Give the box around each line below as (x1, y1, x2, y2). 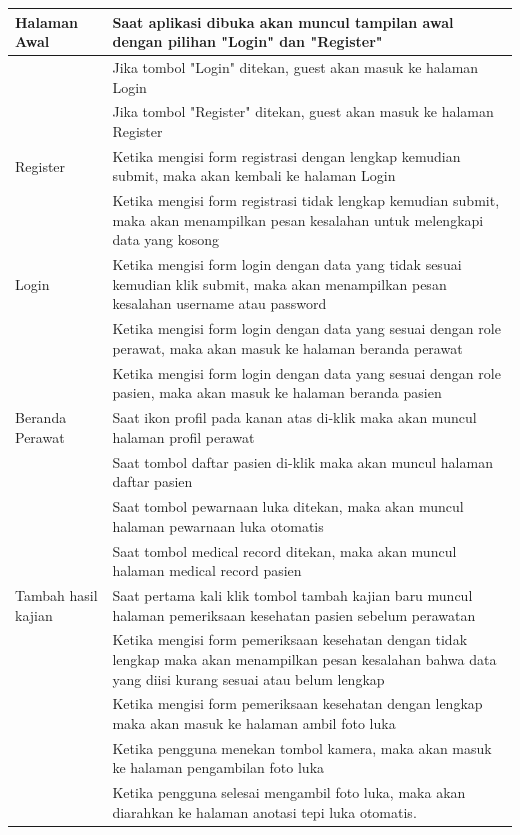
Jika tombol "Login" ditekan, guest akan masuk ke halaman (112, 56, 479, 77)
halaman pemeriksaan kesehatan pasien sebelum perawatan (112, 604, 476, 625)
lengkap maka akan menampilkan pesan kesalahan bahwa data (112, 648, 497, 669)
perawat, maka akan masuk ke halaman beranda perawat (112, 337, 463, 358)
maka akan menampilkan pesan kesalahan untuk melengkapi (112, 209, 484, 230)
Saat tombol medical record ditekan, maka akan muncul (112, 540, 457, 561)
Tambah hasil (15, 584, 98, 605)
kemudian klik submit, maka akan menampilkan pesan (112, 273, 447, 294)
